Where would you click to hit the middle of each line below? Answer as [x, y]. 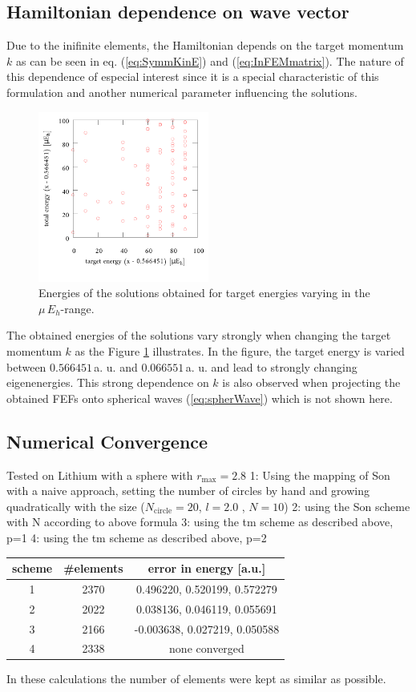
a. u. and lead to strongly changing [271, 366]
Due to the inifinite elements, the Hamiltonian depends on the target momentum [205, 45]
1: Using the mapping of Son [320, 475]
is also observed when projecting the [311, 382]
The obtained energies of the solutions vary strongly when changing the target [199, 335]
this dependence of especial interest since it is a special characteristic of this [193, 76]
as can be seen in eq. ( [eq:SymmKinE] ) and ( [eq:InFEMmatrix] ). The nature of [210, 60]
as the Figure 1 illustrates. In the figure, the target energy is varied [240, 350]
